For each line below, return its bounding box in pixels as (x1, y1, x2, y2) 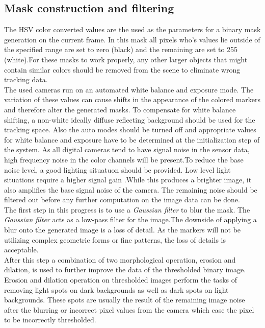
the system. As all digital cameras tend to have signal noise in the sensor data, (4, 144, 250, 155)
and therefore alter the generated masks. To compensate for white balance (4, 104, 236, 114)
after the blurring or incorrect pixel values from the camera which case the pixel (4, 304, 254, 315)
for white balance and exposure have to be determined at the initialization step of (4, 134, 260, 145)
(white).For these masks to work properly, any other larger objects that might (4, 54, 248, 64)
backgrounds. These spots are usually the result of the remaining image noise (4, 294, 245, 305)
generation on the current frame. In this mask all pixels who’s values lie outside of (4, 34, 260, 44)
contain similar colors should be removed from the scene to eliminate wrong (4, 64, 241, 75)
